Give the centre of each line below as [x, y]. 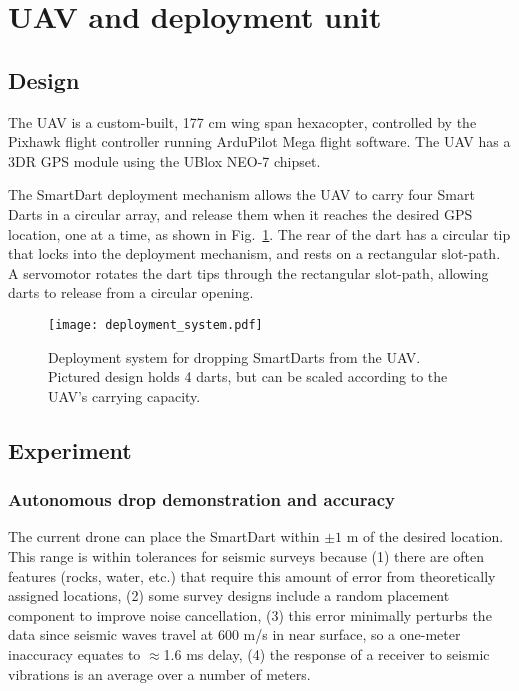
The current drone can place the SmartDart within [164, 536]
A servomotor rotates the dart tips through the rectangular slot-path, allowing [248, 272]
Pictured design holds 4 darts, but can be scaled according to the [248, 376]
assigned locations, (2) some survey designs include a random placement [229, 595]
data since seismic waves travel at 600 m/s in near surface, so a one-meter [234, 634]
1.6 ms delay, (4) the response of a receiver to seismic [326, 653]
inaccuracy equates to [74, 653]
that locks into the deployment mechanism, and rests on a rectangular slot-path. [254, 253]
